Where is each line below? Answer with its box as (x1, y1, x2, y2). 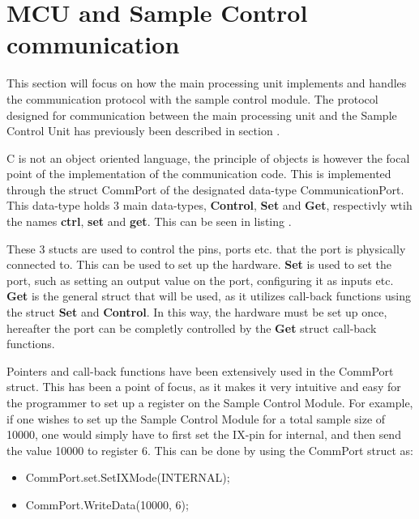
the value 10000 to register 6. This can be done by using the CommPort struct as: (6, 441, 413, 458)
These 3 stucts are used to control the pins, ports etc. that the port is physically (6, 240, 406, 257)
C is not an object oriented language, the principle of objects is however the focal (6, 149, 410, 166)
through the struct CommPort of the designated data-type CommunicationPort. (6, 181, 404, 198)
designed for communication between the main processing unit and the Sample (6, 106, 397, 123)
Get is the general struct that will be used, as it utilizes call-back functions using (6, 287, 412, 304)
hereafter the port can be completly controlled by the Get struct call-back (6, 319, 377, 336)
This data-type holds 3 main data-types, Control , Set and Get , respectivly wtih (6, 197, 413, 214)
